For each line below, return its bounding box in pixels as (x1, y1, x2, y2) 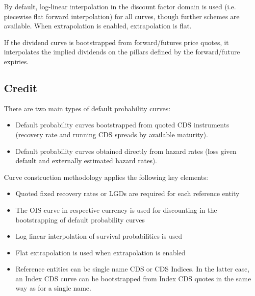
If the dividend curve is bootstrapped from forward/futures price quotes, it (4, 37, 229, 47)
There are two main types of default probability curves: (4, 103, 171, 113)
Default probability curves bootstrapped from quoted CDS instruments (15, 120, 229, 130)
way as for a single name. (15, 283, 91, 293)
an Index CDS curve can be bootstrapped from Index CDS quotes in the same (15, 273, 251, 283)
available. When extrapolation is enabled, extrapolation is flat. (4, 21, 192, 31)
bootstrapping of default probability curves (15, 214, 145, 224)
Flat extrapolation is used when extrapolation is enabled (15, 247, 186, 257)
